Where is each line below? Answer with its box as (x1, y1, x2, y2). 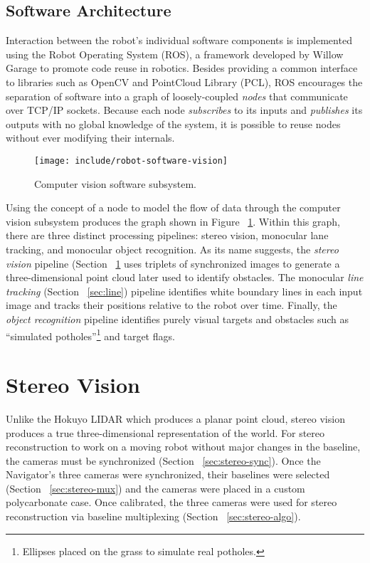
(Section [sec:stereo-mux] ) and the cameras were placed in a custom (6, 480, 305, 495)
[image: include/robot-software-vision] (34, 155, 228, 166)
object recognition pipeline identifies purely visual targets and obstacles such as (6, 311, 349, 326)
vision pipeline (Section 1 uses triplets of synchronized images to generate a (6, 256, 340, 270)
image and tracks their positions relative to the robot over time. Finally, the (6, 298, 337, 312)
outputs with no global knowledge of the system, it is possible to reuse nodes (6, 116, 341, 131)
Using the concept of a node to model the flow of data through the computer (6, 200, 341, 215)
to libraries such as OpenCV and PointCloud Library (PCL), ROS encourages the (6, 74, 363, 89)
